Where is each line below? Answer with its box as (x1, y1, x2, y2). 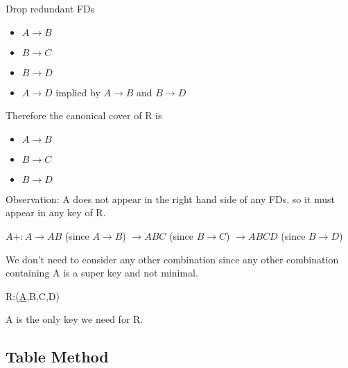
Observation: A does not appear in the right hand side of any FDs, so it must (6, 191, 336, 206)
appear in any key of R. (6, 205, 106, 220)
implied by (55, 85, 101, 99)
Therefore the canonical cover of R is (6, 108, 162, 123)
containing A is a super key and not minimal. (6, 265, 198, 280)
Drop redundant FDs (6, 1, 95, 15)
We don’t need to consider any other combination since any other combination (6, 252, 339, 266)
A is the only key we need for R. (6, 312, 143, 326)
